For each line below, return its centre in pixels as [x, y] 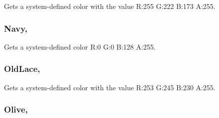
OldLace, [22, 69]
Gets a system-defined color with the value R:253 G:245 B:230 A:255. [110, 87]
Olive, [16, 109]
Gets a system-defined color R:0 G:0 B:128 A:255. [80, 46]
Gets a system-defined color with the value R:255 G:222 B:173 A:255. [110, 6]
